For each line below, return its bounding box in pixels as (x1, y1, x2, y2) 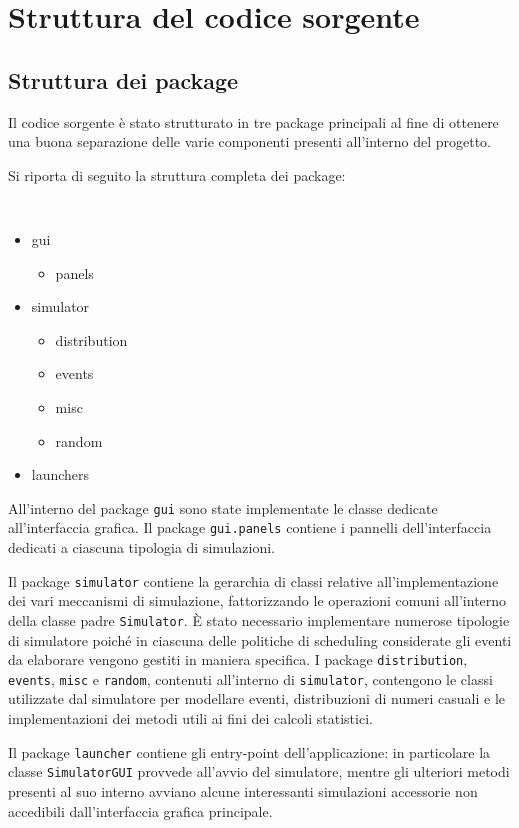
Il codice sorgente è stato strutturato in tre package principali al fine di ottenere (8, 111, 499, 132)
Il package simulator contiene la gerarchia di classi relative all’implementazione (8, 570, 499, 591)
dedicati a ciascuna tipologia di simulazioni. (8, 537, 275, 558)
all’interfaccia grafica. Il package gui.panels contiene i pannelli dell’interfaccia (8, 517, 492, 538)
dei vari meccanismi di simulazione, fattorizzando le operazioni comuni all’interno (8, 590, 507, 611)
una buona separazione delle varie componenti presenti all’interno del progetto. (8, 131, 491, 152)
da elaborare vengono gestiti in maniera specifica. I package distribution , (8, 649, 468, 670)
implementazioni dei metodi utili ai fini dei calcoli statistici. (8, 708, 373, 729)
